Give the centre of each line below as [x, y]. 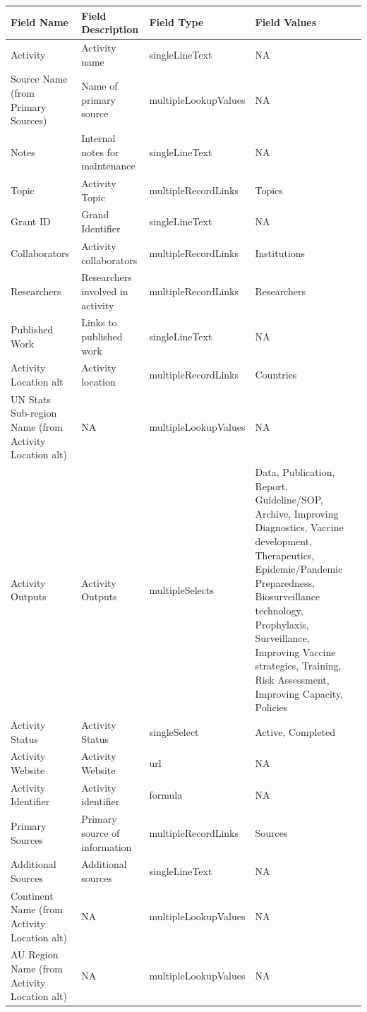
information [107, 846]
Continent [32, 895]
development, [284, 541]
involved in [105, 291]
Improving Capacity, [299, 693]
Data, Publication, [295, 472]
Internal [98, 138]
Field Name [40, 22]
